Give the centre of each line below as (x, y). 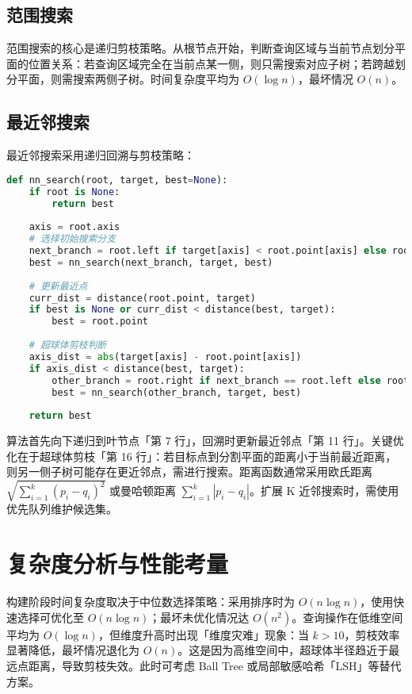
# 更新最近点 (58, 286)
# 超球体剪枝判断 (68, 345)
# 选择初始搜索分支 (72, 239)
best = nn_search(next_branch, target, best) (151, 262)
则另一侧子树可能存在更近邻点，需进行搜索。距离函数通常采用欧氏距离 (189, 472)
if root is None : (74, 192)
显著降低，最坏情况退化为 (73, 650)
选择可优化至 (50, 617)
